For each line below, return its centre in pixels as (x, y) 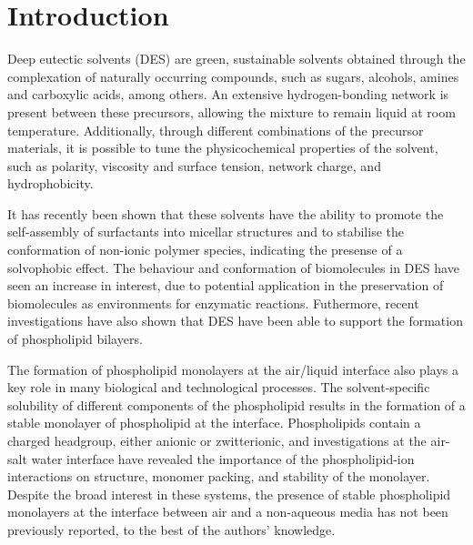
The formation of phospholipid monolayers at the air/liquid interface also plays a (233, 369)
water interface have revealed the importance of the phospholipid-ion (223, 458)
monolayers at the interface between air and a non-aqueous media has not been (228, 512)
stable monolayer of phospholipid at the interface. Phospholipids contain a (214, 423)
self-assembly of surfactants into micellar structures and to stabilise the (206, 232)
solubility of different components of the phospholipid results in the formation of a (236, 404)
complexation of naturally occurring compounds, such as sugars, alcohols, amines (233, 76)
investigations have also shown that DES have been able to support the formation (235, 321)
